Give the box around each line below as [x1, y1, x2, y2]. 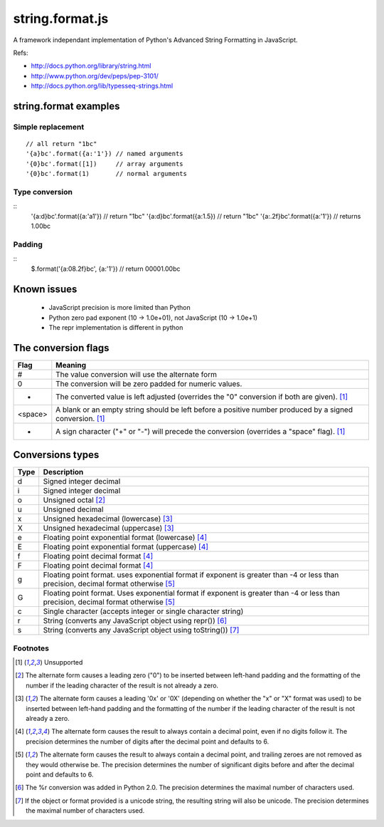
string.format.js [13, 11, 109, 26]
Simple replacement [13, 122, 85, 132]
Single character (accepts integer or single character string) [43, 606, 244, 616]
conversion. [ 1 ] [55, 413, 105, 423]
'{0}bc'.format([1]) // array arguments [26, 160, 184, 167]
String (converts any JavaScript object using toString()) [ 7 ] [43, 625, 240, 635]
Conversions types [13, 449, 100, 461]
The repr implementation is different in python [48, 323, 183, 331]
